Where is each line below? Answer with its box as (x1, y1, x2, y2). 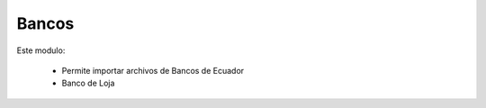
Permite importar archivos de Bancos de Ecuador (61, 65, 245, 76)
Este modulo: (16, 45, 66, 56)
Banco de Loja (61, 77, 115, 89)
